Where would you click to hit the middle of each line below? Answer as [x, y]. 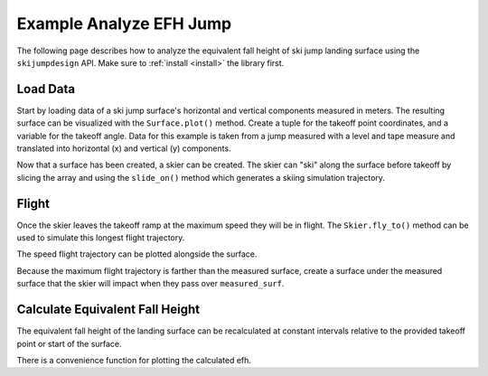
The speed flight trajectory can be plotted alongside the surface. [137, 254]
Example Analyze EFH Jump [124, 23]
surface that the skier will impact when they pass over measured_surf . [150, 284]
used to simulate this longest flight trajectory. [101, 238]
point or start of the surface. [69, 343]
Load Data [46, 89]
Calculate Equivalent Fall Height [108, 310]
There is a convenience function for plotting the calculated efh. [134, 360]
